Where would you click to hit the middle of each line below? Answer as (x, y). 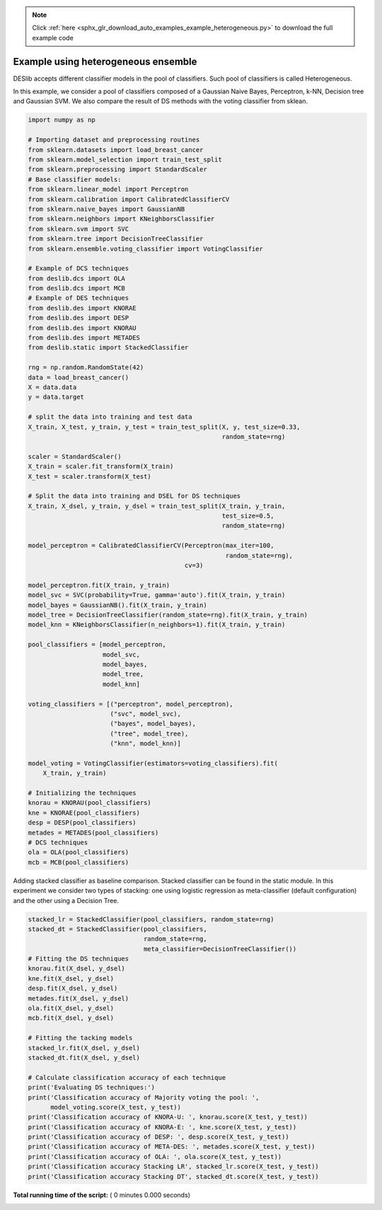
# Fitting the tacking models (80, 1038)
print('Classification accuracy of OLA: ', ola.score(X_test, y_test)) (155, 1157)
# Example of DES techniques (79, 298)
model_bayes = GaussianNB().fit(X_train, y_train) (118, 605)
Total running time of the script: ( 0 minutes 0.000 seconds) (102, 1194)
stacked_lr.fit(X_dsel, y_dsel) (84, 1048)
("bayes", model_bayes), (153, 724)
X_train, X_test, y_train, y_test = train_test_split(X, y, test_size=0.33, (164, 427)
